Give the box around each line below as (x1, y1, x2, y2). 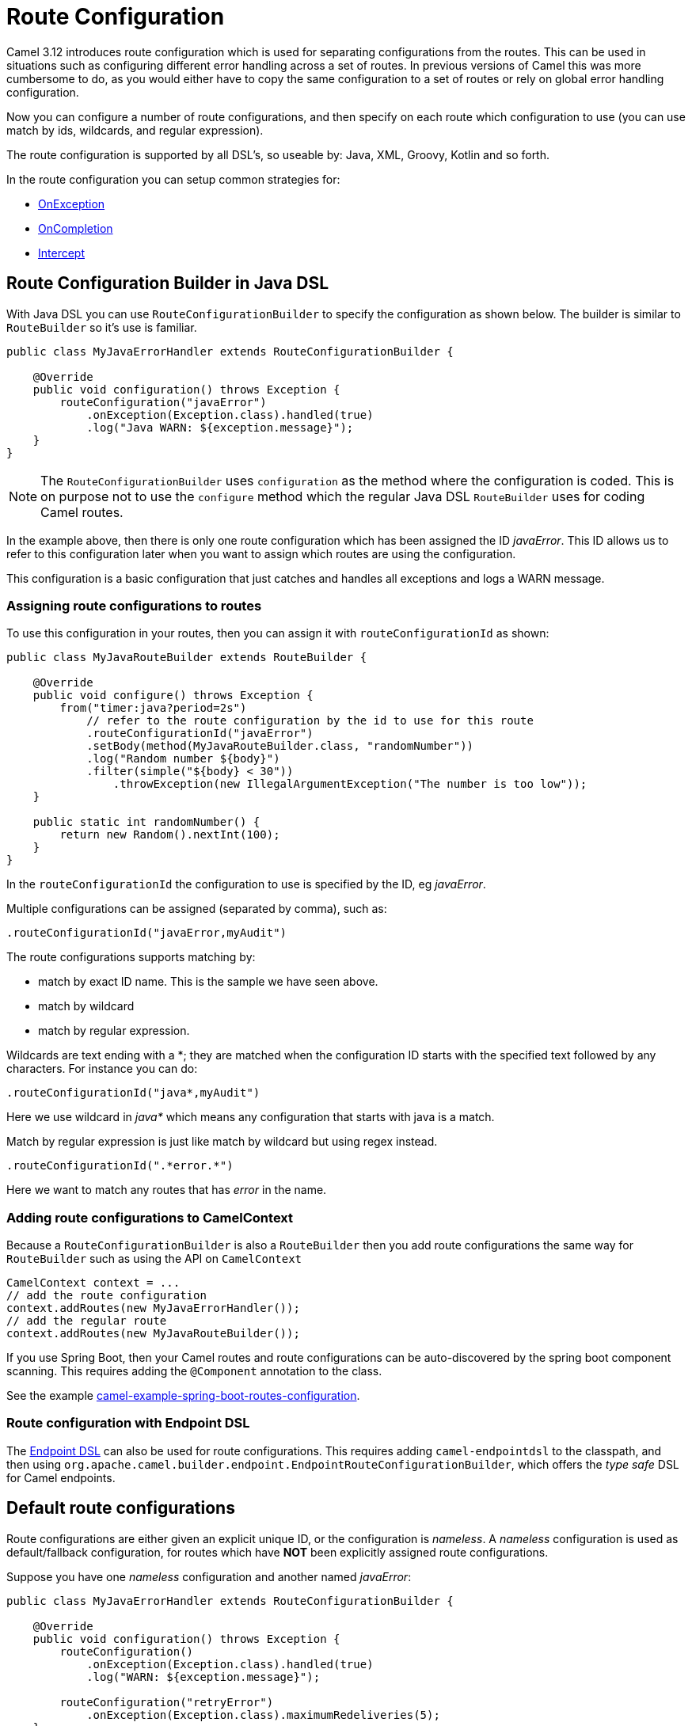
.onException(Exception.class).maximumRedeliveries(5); (86, 1708, 440, 1721)
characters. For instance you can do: (6, 1062, 198, 1076)
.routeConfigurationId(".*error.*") (6, 1159, 234, 1173)
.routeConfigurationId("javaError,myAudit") (6, 926, 287, 940)
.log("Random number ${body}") (86, 752, 280, 766)
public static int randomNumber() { (32, 815, 260, 829)
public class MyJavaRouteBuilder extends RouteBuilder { (6, 651, 367, 664)
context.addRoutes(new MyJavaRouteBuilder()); (6, 1327, 300, 1340)
